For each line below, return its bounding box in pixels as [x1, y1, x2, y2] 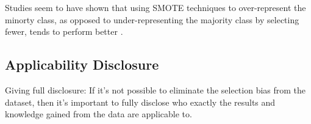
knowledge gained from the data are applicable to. [5, 108, 192, 120]
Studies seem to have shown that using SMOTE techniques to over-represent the [5, 1, 306, 13]
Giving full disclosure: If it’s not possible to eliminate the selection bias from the [5, 83, 306, 96]
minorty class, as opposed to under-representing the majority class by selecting [5, 13, 299, 26]
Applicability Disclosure [5, 55, 159, 74]
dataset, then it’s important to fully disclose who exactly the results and [5, 95, 276, 108]
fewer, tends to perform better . [5, 25, 123, 38]
